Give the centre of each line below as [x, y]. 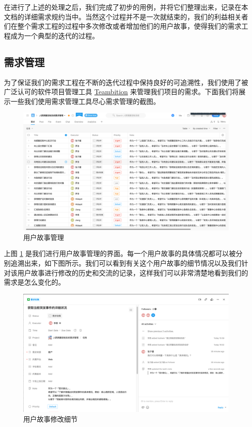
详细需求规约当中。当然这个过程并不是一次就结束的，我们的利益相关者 [136, 16]
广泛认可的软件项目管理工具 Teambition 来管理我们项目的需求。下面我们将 [121, 92]
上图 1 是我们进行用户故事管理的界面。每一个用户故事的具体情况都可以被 [120, 253]
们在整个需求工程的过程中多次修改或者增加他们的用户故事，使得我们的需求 [123, 26]
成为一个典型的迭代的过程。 [55, 35]
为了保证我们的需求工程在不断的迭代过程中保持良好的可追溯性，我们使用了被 [126, 82]
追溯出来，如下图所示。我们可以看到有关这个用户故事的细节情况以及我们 [126, 263]
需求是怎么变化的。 [34, 282]
